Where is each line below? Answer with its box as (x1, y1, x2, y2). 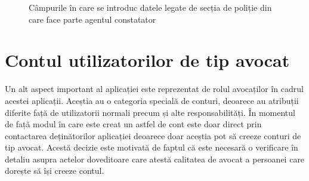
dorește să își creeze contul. (5, 164, 104, 177)
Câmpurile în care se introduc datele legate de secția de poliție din (29, 1, 272, 13)
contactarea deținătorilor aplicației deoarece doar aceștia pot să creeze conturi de (5, 129, 301, 142)
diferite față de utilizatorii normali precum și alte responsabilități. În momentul (5, 106, 295, 118)
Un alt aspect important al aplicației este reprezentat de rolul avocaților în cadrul (5, 82, 304, 95)
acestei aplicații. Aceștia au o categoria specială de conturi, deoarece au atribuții (5, 94, 299, 106)
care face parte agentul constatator (29, 13, 156, 25)
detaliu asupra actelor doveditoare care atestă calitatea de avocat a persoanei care (5, 152, 305, 165)
